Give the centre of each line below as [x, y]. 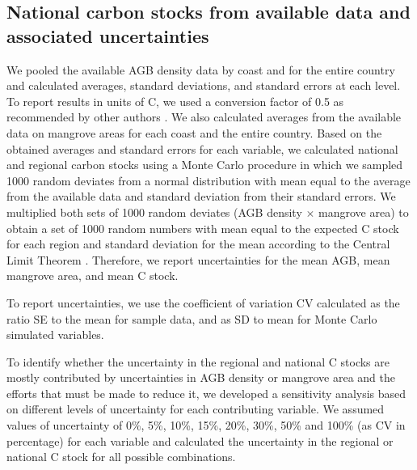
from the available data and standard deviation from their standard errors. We [201, 196]
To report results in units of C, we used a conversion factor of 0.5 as [175, 101]
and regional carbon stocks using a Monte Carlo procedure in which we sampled [205, 165]
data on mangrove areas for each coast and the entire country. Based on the [194, 132]
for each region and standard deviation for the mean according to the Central [198, 244]
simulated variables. [55, 335]
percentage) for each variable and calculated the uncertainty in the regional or [200, 440]
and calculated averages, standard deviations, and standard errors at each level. [204, 85]
